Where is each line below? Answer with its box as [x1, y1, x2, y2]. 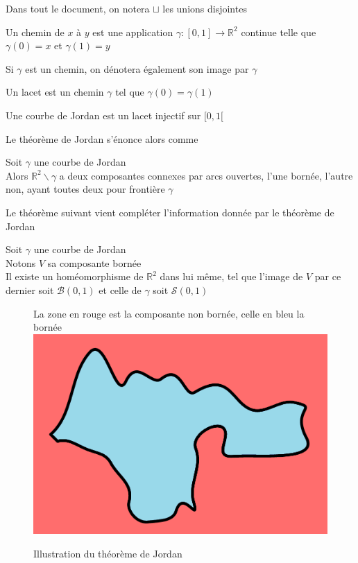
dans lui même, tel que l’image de [160, 269, 303, 284]
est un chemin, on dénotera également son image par [25, 61, 249, 76]
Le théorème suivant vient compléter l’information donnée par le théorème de [6, 205, 334, 219]
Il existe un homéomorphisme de [6, 269, 144, 284]
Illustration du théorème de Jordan [33, 546, 182, 560]
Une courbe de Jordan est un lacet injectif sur [6, 107, 201, 122]
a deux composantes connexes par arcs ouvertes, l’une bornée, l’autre [59, 168, 353, 182]
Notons [6, 255, 36, 270]
